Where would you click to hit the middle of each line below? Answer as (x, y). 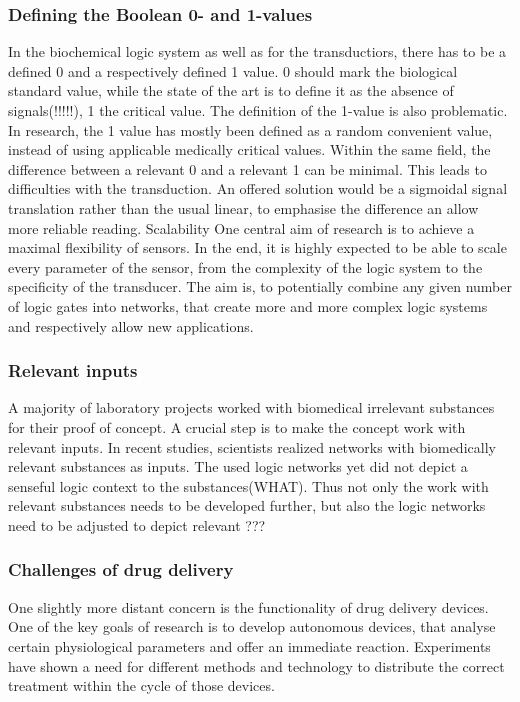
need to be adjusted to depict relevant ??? (137, 524)
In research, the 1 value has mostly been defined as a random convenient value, (250, 129)
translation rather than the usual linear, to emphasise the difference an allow (243, 207)
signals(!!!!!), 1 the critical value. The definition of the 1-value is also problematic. (258, 110)
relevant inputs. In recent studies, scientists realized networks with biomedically (252, 446)
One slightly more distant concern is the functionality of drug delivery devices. (248, 606)
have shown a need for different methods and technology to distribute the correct (256, 665)
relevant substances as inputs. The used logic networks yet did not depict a (238, 466)
